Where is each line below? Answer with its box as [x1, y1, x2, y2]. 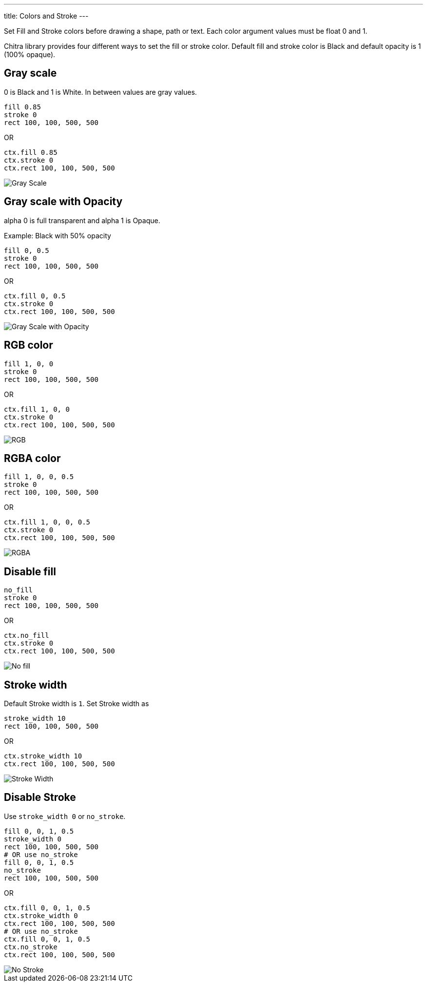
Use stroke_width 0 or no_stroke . [4, 812, 126, 820]
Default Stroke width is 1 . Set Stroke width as [4, 699, 149, 708]
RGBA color [4, 452, 61, 464]
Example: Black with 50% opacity [4, 231, 111, 240]
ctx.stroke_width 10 [4, 752, 82, 760]
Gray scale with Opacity [4, 195, 123, 208]
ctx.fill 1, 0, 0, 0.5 [4, 518, 91, 526]
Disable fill [4, 565, 56, 578]
